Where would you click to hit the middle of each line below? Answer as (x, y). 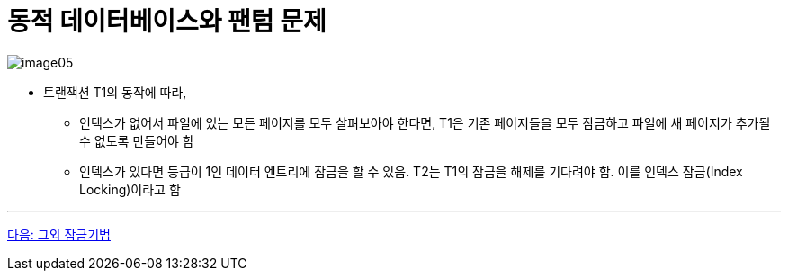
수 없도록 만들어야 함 (137, 140)
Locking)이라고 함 (130, 189)
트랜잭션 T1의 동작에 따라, (115, 92)
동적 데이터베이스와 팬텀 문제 (167, 22)
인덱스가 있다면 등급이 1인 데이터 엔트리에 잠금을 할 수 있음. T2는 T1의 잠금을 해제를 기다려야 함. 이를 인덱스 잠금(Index (411, 171)
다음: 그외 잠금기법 (59, 234)
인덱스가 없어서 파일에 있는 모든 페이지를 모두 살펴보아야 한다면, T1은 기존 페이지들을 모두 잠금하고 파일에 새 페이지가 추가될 (425, 122)
